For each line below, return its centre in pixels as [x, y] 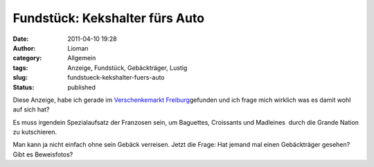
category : [27, 58]
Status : [24, 87]
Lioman [78, 48]
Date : [21, 39]
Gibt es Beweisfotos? [43, 154]
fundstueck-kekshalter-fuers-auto [116, 78]
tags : [20, 68]
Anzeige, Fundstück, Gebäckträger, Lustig [127, 68]
